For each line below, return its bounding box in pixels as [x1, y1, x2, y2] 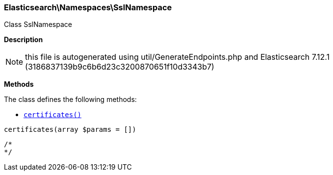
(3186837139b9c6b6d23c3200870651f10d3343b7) [25, 62, 214, 72]
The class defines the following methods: [4, 95, 137, 104]
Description [4, 35, 43, 44]
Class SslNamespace [4, 20, 72, 29]
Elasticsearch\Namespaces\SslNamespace [4, 2, 172, 12]
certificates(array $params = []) [4, 125, 136, 134]
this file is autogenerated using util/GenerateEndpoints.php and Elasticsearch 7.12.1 [25, 52, 330, 62]
